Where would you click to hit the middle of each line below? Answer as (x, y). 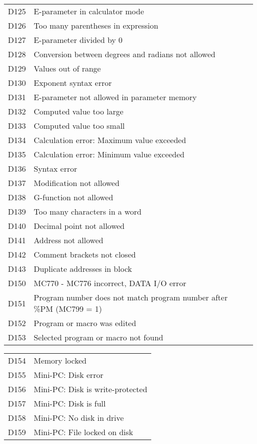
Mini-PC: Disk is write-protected (90, 389)
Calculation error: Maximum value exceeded (110, 140)
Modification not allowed (77, 183)
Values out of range (67, 68)
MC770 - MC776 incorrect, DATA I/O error (110, 283)
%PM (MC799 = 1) (68, 309)
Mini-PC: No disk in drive (79, 418)
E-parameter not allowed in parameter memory (115, 97)
